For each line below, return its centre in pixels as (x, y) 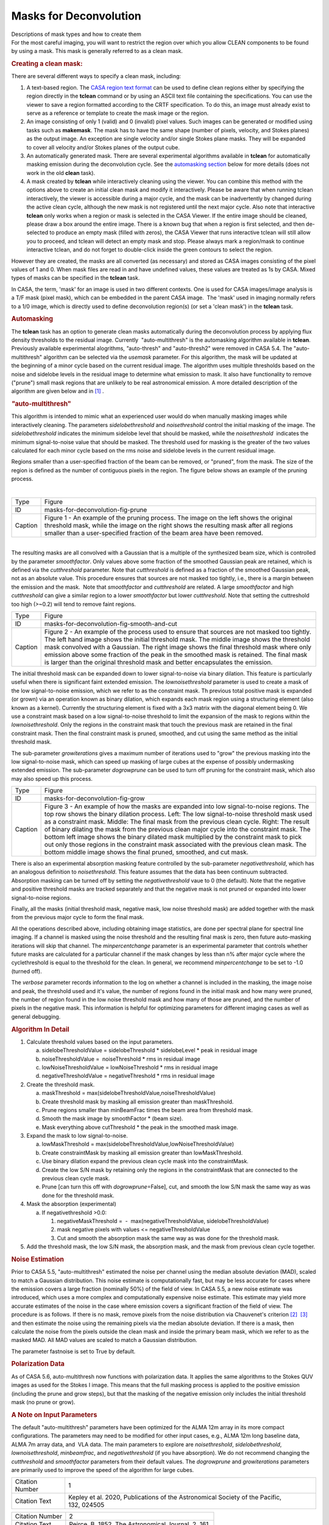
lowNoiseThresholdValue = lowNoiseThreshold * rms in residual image (130, 1067)
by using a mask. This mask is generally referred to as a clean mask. (97, 51)
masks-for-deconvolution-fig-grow (94, 798)
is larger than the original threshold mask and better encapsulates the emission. (158, 662)
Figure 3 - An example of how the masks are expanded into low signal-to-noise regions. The (177, 806)
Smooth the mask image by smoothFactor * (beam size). (112, 1119)
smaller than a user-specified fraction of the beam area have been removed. (154, 533)
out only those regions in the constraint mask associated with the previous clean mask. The (175, 845)
